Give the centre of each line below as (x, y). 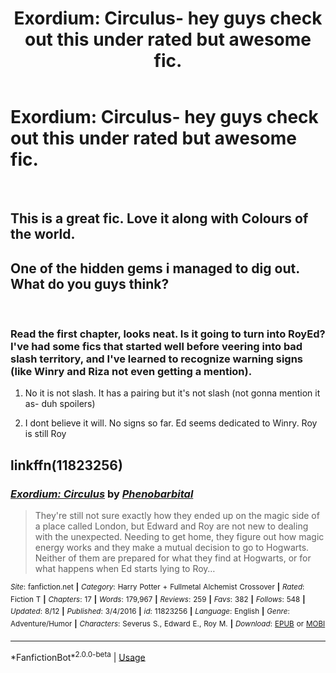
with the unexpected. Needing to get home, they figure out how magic (179, 537)
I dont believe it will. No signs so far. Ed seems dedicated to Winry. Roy (171, 423)
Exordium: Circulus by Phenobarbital (102, 494)
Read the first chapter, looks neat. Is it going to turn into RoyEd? (168, 334)
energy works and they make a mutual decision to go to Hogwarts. (172, 548)
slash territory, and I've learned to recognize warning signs (157, 359)
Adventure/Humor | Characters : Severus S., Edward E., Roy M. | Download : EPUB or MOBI (168, 624)
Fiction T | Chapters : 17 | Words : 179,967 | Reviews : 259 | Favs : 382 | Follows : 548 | (158, 599)
